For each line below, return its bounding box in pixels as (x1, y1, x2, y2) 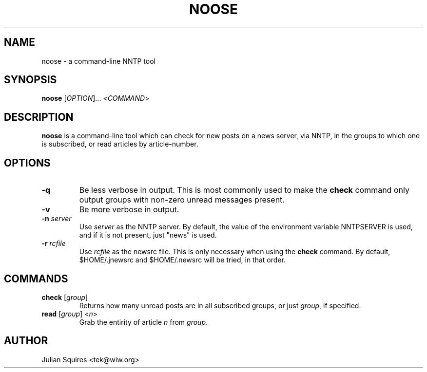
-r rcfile (41, 239, 66, 248)
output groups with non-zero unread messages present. (79, 195, 285, 205)
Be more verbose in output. (79, 205, 179, 215)
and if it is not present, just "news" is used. (79, 231, 217, 240)
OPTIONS (4, 156, 51, 169)
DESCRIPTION (4, 111, 74, 123)
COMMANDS (4, 272, 68, 285)
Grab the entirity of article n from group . (79, 317, 208, 326)
